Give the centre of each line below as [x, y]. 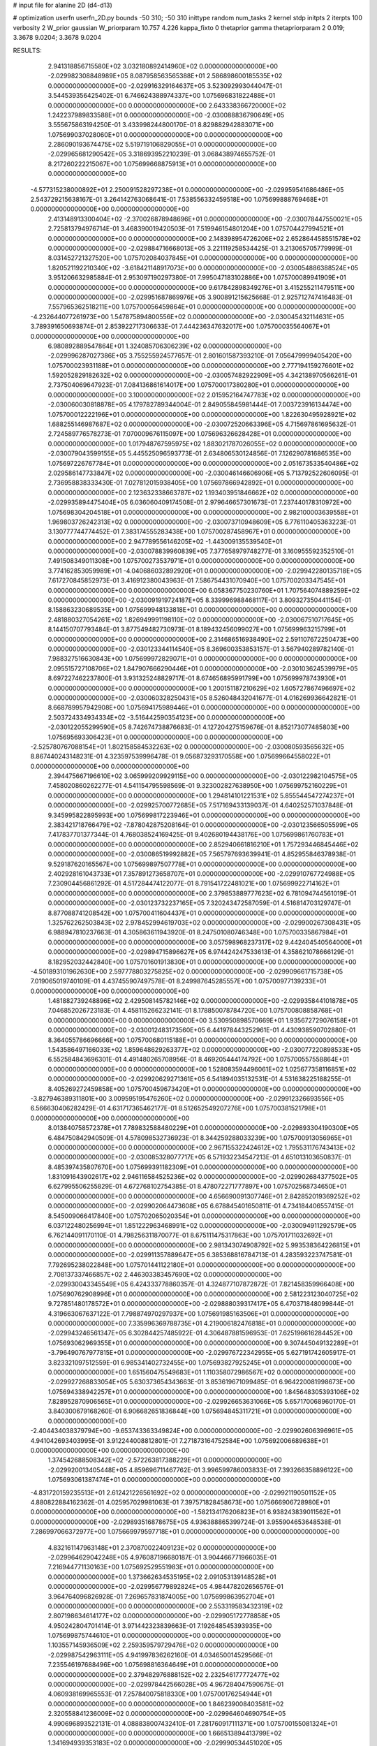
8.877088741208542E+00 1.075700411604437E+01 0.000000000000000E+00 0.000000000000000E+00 [202, 913]
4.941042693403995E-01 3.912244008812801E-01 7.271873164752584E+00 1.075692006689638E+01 [179, 1440]
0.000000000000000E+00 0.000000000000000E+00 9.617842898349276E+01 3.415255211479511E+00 [201, 287]
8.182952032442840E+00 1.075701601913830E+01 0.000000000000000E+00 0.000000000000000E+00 [202, 962]
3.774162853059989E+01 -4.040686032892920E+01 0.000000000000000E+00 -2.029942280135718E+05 [205, 571]
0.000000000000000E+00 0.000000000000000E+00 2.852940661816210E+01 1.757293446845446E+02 [203, 844]
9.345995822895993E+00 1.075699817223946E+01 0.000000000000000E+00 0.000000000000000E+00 [204, 815]
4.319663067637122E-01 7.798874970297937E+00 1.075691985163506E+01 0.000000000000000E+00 [198, 1314]
